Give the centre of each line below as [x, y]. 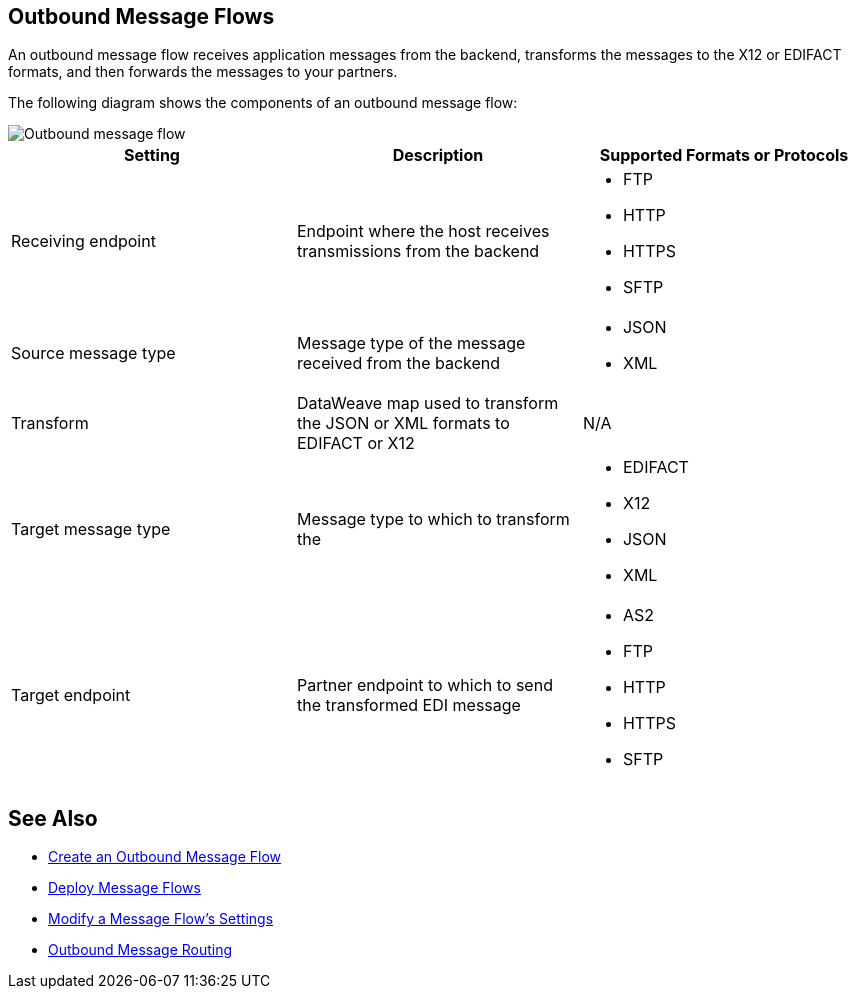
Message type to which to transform [433, 519]
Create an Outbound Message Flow [165, 857]
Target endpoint [71, 695]
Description [438, 155]
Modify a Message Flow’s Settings [161, 919]
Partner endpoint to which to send [424, 685]
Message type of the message [411, 343]
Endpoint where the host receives [423, 231]
